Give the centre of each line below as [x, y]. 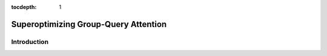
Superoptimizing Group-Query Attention [89, 24]
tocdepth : [24, 7]
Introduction [30, 42]
